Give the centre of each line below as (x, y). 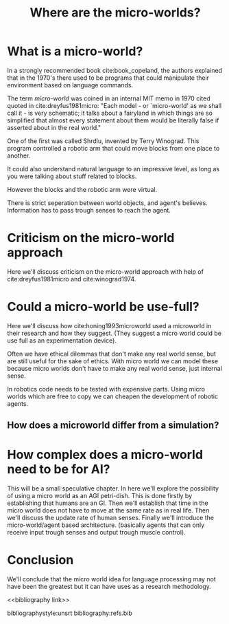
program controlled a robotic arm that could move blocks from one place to (113, 148)
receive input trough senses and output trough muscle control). (97, 532)
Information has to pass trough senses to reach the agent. (89, 210)
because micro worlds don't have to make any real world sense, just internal (115, 368)
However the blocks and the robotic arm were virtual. (82, 189)
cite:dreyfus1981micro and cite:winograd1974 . (72, 279)
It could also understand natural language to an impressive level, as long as (113, 169)
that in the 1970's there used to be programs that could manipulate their (108, 78)
